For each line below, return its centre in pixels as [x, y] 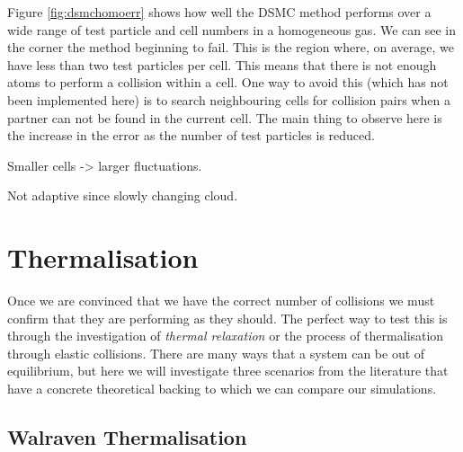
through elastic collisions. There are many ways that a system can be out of [216, 353]
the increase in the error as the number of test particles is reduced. [191, 135]
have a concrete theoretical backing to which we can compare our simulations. [222, 389]
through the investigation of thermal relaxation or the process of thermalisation [226, 336]
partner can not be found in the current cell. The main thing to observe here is [225, 117]
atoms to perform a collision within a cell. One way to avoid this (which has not [228, 82]
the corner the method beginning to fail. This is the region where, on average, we [231, 47]
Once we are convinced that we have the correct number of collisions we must [221, 301]
